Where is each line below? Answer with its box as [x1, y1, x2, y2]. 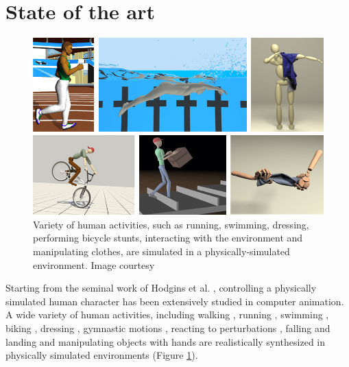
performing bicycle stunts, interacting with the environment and [33, 230, 303, 245]
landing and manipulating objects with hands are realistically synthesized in [5, 334, 326, 348]
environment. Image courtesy [33, 257, 155, 272]
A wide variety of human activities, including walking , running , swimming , [5, 307, 329, 322]
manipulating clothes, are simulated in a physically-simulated [33, 244, 290, 259]
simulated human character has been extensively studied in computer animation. [5, 294, 344, 308]
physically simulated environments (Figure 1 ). [5, 348, 198, 362]
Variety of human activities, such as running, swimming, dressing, [33, 217, 309, 231]
